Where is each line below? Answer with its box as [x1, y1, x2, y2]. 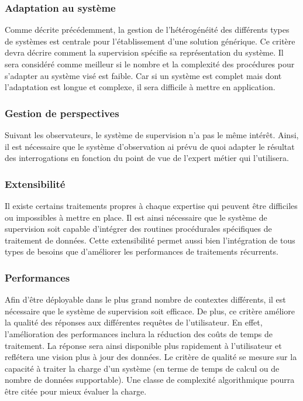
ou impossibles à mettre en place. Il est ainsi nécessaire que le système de [5, 211, 267, 223]
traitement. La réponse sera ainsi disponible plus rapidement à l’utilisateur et [5, 339, 282, 351]
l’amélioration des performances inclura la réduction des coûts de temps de [5, 327, 273, 340]
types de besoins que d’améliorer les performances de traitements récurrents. [5, 245, 278, 258]
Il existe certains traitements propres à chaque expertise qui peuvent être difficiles [5, 200, 298, 211]
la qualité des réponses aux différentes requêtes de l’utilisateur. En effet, [5, 316, 263, 328]
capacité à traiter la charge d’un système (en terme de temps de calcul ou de [5, 362, 280, 374]
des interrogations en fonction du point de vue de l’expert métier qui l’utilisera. [5, 152, 289, 164]
